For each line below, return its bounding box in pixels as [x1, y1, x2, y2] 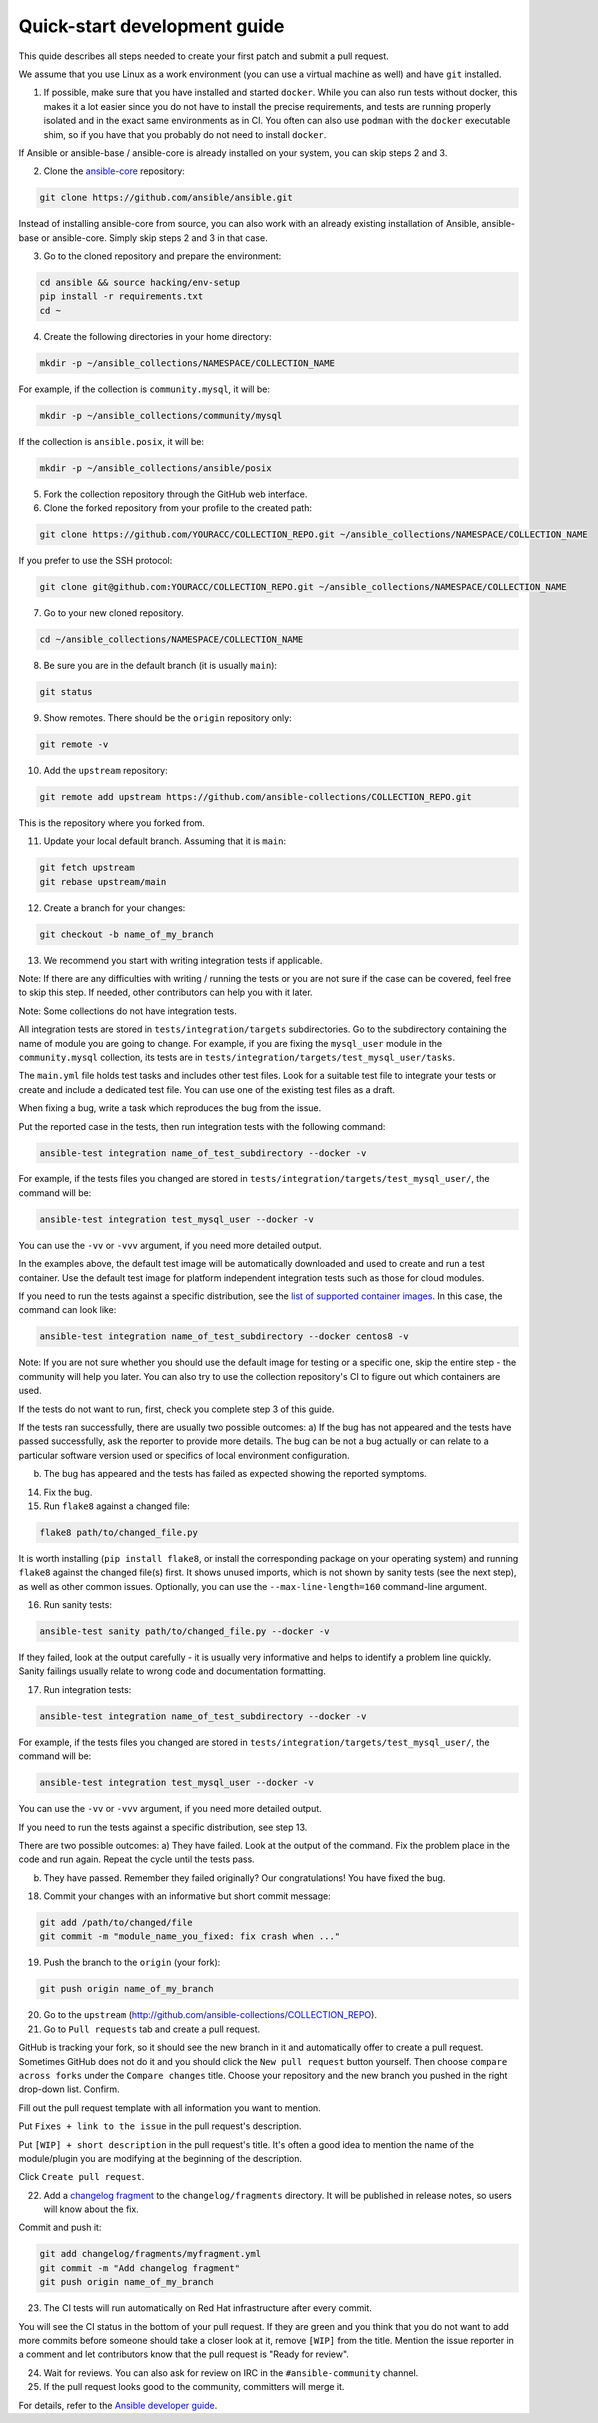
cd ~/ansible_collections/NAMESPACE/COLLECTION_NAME [39, 634, 304, 645]
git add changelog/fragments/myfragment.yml [39, 2248, 262, 2260]
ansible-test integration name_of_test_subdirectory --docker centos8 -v [39, 1331, 409, 1342]
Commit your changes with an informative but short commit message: [43, 1890, 331, 1902]
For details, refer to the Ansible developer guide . [18, 2399, 218, 2411]
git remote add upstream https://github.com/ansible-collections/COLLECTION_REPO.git [39, 791, 472, 802]
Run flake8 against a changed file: [43, 1500, 190, 1512]
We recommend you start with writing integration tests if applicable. [43, 954, 323, 966]
